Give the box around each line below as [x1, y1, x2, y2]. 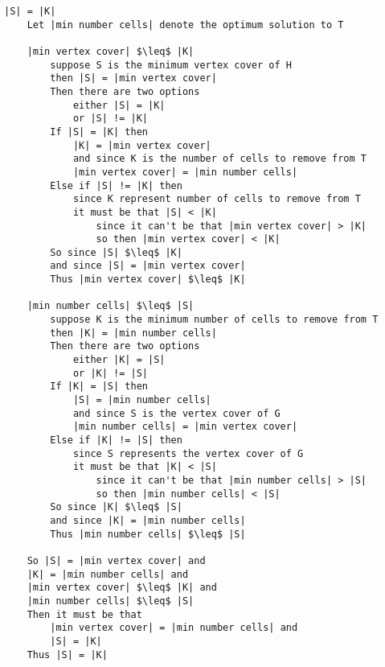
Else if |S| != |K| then [50, 179, 182, 191]
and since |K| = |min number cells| [50, 514, 246, 526]
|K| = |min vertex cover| [72, 139, 211, 151]
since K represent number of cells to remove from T [72, 193, 361, 205]
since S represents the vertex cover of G [72, 447, 304, 459]
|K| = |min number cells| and [27, 568, 189, 580]
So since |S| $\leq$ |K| [50, 246, 182, 258]
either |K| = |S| [72, 354, 166, 366]
